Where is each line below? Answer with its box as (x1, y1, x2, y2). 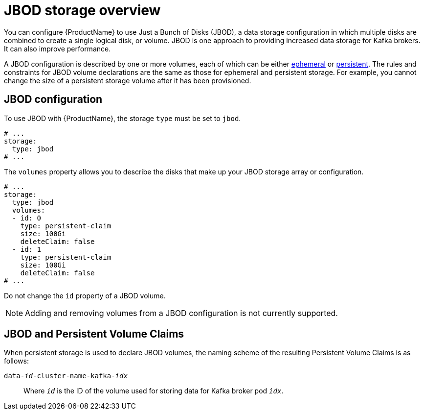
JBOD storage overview (4, 2, 161, 19)
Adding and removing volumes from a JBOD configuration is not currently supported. (25, 308, 338, 318)
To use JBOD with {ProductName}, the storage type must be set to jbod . (4, 114, 241, 122)
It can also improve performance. (4, 44, 111, 53)
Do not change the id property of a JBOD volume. (4, 291, 166, 300)
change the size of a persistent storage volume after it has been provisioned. (4, 76, 251, 85)
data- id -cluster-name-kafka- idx (4, 372, 128, 380)
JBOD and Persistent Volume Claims (4, 328, 184, 341)
